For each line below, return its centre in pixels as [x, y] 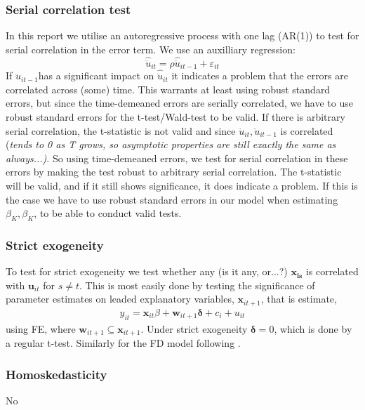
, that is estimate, [299, 299]
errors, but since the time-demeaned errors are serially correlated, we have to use [179, 103]
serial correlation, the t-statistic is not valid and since [121, 130]
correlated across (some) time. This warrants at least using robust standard [168, 89]
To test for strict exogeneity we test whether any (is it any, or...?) [147, 271]
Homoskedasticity [57, 374]
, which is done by [313, 328]
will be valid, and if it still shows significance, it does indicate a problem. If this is [182, 186]
